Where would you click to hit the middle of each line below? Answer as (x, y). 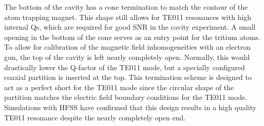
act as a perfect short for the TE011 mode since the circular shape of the (119, 87)
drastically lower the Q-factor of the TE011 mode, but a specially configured (125, 67)
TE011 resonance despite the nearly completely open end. (95, 117)
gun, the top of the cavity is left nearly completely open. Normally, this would (127, 57)
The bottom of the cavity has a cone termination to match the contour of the (126, 7)
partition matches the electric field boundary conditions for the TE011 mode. (126, 97)
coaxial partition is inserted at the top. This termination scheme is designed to (128, 77)
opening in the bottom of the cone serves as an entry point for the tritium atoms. (133, 37)
